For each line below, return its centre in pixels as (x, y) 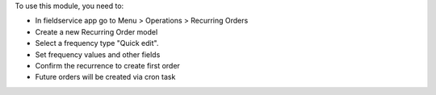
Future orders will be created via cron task (105, 77)
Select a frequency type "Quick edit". (97, 43)
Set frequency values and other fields (98, 54)
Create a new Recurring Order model (96, 31)
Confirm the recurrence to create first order (108, 65)
